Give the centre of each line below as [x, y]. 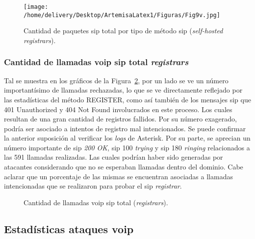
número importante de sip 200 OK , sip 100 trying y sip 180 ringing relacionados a [127, 147]
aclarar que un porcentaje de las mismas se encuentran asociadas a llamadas [118, 176]
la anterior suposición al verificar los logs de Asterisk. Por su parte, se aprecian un [127, 138]
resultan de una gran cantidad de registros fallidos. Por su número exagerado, [120, 119]
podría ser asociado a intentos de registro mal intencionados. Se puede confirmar [125, 128]
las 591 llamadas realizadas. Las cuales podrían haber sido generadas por [114, 157]
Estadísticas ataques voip [69, 228]
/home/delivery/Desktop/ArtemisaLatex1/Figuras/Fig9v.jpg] [122, 15]
